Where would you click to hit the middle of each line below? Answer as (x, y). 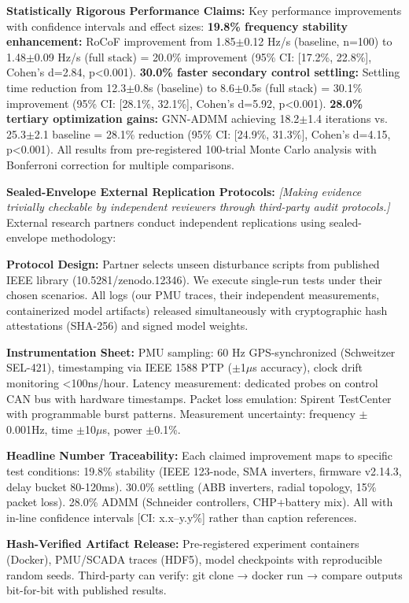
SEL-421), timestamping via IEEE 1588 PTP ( (119, 367)
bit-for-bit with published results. (87, 590)
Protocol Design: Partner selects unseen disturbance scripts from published (193, 263)
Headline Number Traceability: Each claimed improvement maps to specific (200, 455)
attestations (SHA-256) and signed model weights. (127, 326)
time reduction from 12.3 (66, 87)
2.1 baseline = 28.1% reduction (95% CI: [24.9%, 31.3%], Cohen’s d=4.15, (212, 133)
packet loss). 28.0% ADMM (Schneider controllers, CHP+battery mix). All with (200, 502)
